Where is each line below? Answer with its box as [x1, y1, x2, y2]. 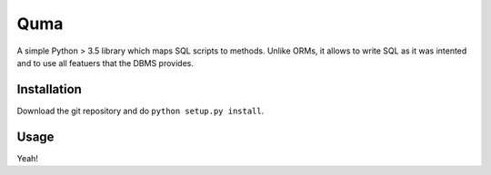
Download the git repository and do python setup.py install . [16, 105, 265, 116]
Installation [16, 82, 82, 97]
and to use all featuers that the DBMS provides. [16, 57, 195, 68]
